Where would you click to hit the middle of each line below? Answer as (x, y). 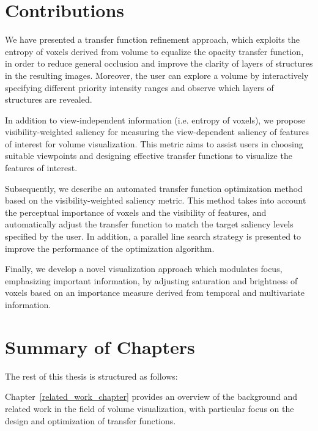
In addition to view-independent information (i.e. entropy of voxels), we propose (155, 120)
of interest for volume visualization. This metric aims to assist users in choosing (154, 143)
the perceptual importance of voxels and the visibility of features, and (136, 212)
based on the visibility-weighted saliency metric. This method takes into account (156, 200)
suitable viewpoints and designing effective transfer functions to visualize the (149, 156)
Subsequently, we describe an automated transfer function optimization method (154, 188)
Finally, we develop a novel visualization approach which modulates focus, (144, 269)
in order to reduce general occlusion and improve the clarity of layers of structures (159, 63)
